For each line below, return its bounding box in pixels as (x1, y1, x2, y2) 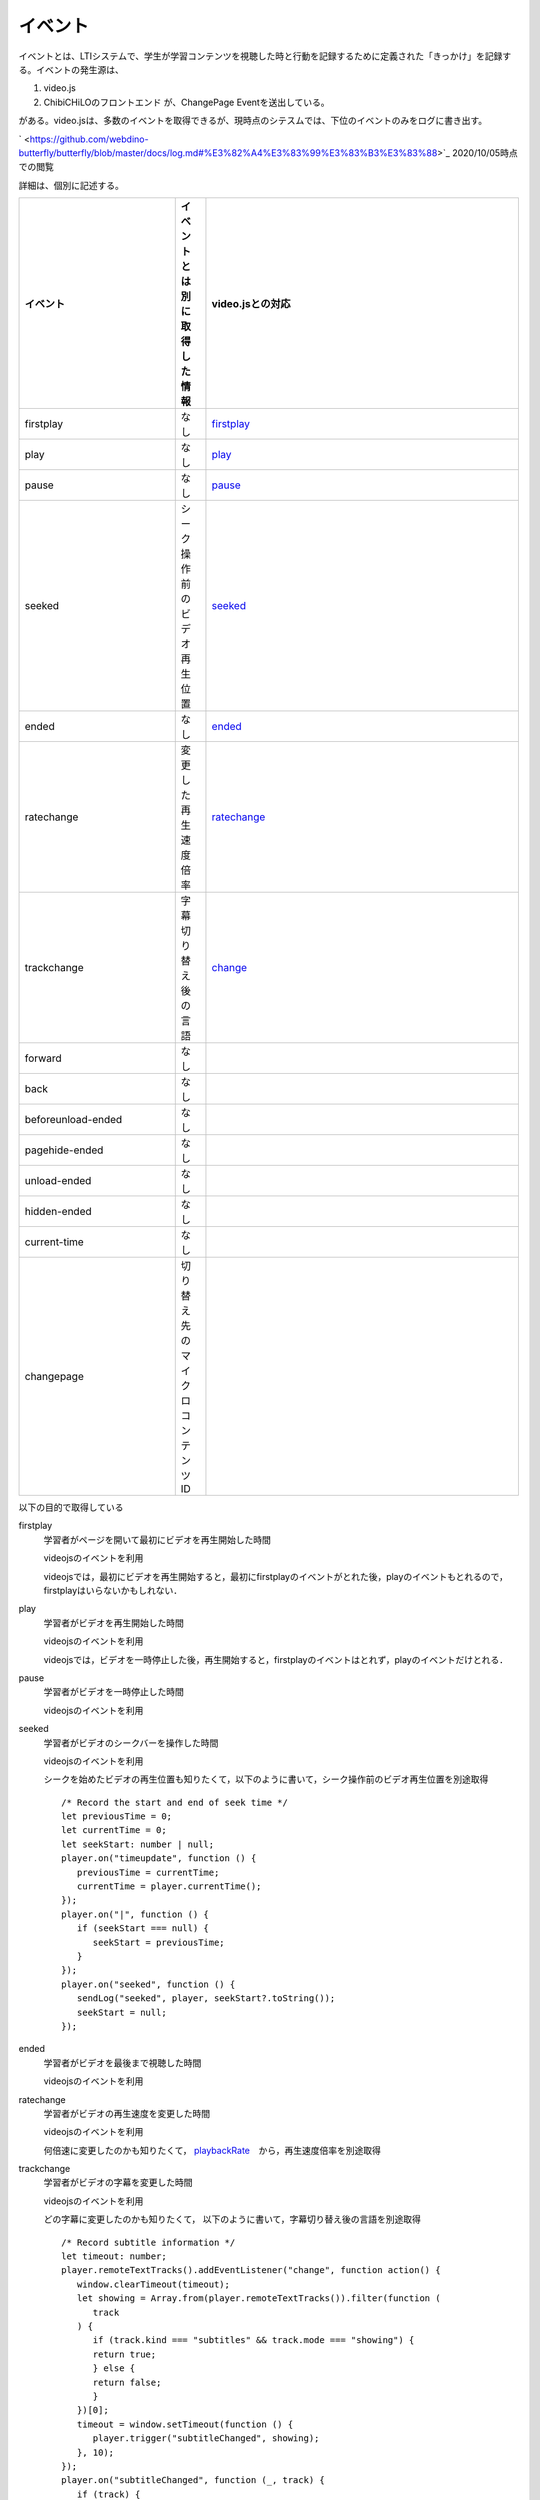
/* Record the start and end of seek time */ (61, 1796, 289, 1808)
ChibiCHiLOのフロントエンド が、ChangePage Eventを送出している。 (43, 96, 330, 108)
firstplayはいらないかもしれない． (43, 1585, 183, 1597)
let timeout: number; (61, 2251, 167, 2262)
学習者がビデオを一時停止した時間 (43, 1686, 184, 1698)
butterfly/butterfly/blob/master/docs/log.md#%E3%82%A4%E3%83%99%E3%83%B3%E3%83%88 (18, 146, 438, 159)
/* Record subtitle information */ (61, 2236, 236, 2248)
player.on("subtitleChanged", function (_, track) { (61, 2475, 325, 2486)
